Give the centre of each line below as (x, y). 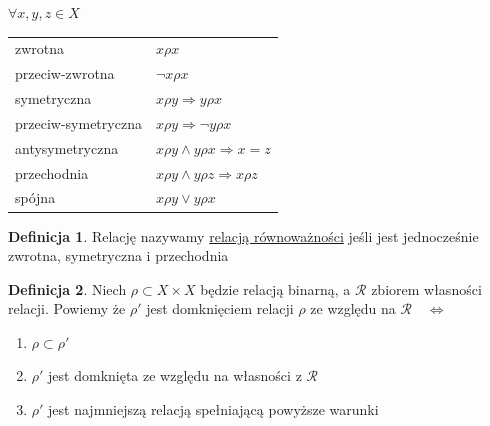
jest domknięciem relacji (220, 308)
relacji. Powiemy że (67, 308)
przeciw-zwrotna (65, 73)
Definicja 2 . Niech (67, 288)
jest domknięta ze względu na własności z (175, 375)
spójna (35, 197)
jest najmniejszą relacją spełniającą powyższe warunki (213, 409)
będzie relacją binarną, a (275, 288)
